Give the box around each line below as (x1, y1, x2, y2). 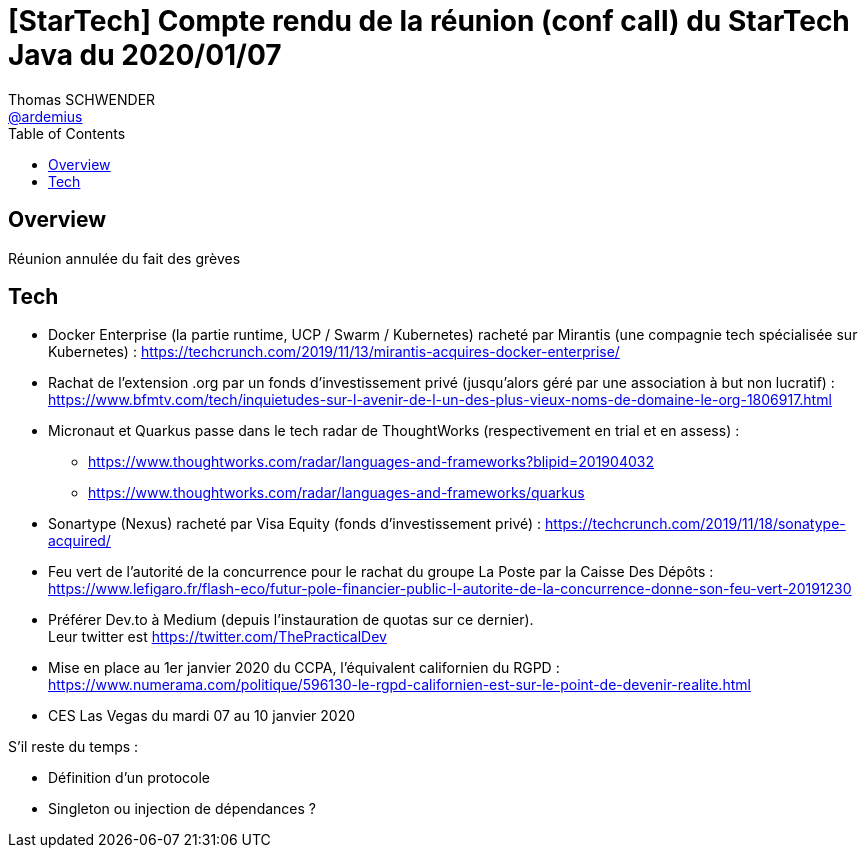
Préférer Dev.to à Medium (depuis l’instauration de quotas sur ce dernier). (48, 611, 534, 629)
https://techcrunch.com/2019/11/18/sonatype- (545, 515, 846, 533)
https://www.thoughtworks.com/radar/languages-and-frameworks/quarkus (88, 484, 585, 502)
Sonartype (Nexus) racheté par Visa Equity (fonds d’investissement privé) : (48, 515, 542, 533)
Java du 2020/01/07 (8, 38, 282, 72)
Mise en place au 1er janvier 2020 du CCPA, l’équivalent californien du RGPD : (48, 659, 560, 677)
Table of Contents (8, 124, 126, 142)
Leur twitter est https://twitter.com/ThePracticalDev (48, 628, 387, 646)
